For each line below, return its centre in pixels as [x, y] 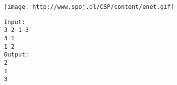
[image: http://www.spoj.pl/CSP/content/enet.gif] [89, 7]
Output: [17, 55]
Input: [15, 22]
